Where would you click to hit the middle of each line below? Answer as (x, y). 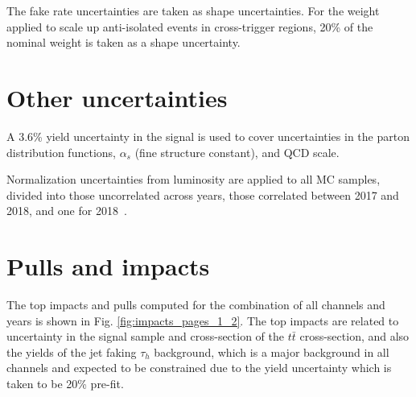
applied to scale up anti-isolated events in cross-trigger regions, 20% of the (190, 26)
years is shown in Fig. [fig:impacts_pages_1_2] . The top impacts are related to (203, 320)
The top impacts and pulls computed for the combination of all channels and (196, 304)
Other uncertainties (117, 97)
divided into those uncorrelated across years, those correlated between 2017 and (203, 194)
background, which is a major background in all (272, 352)
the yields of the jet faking (72, 352)
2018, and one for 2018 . (67, 211)
